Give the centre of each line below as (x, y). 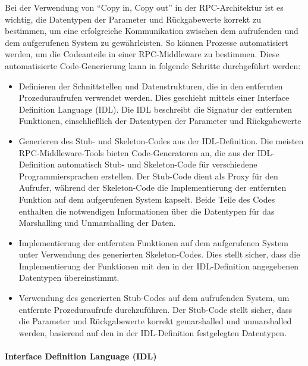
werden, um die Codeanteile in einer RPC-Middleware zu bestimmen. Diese (142, 54)
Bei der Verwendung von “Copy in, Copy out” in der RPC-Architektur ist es (144, 7)
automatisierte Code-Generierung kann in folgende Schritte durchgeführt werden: (153, 65)
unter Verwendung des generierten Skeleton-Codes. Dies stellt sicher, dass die (159, 254)
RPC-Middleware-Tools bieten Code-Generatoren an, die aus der (137, 152)
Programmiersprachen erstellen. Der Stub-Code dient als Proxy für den (148, 176)
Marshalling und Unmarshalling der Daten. (97, 223)
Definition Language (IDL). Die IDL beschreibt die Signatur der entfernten (155, 109)
